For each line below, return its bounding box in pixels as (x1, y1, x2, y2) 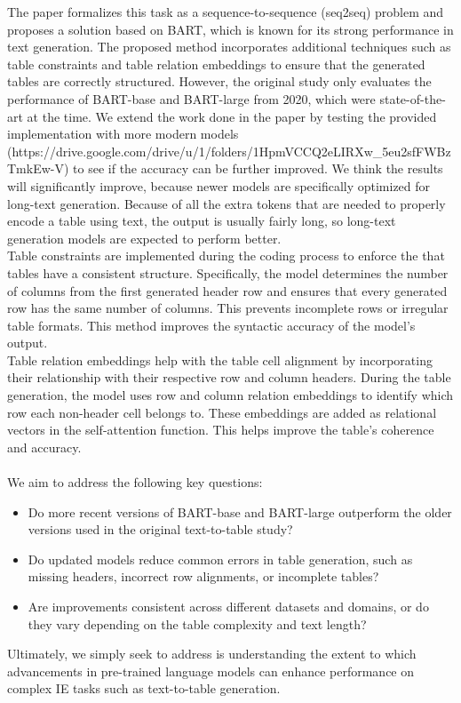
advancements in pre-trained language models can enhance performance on (7, 661, 415, 680)
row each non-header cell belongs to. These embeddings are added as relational (7, 403, 437, 421)
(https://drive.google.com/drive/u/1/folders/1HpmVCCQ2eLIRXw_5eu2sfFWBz (7, 141, 451, 160)
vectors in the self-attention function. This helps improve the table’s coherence (7, 420, 434, 439)
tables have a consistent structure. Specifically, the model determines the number (7, 263, 449, 282)
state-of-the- (379, 89, 446, 108)
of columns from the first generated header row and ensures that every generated (7, 281, 448, 300)
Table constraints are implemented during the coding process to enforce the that (7, 246, 445, 265)
